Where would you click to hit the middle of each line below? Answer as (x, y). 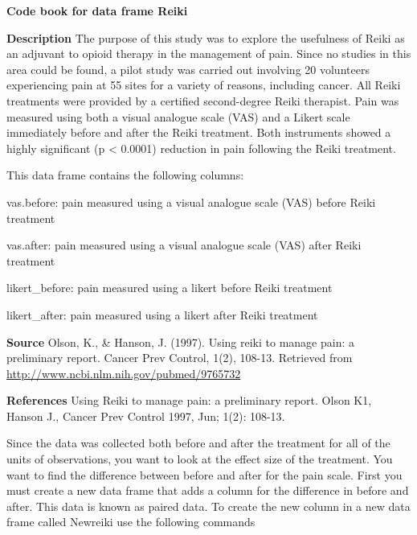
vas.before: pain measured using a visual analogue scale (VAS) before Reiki (191, 202)
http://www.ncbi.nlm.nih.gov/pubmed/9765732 (124, 373)
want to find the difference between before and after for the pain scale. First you (204, 474)
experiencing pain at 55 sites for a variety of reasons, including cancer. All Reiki (204, 85)
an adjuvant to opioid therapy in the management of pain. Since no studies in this (209, 53)
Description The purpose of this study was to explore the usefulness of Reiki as (206, 37)
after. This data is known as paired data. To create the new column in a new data (208, 506)
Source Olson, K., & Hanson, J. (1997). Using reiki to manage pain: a (180, 342)
